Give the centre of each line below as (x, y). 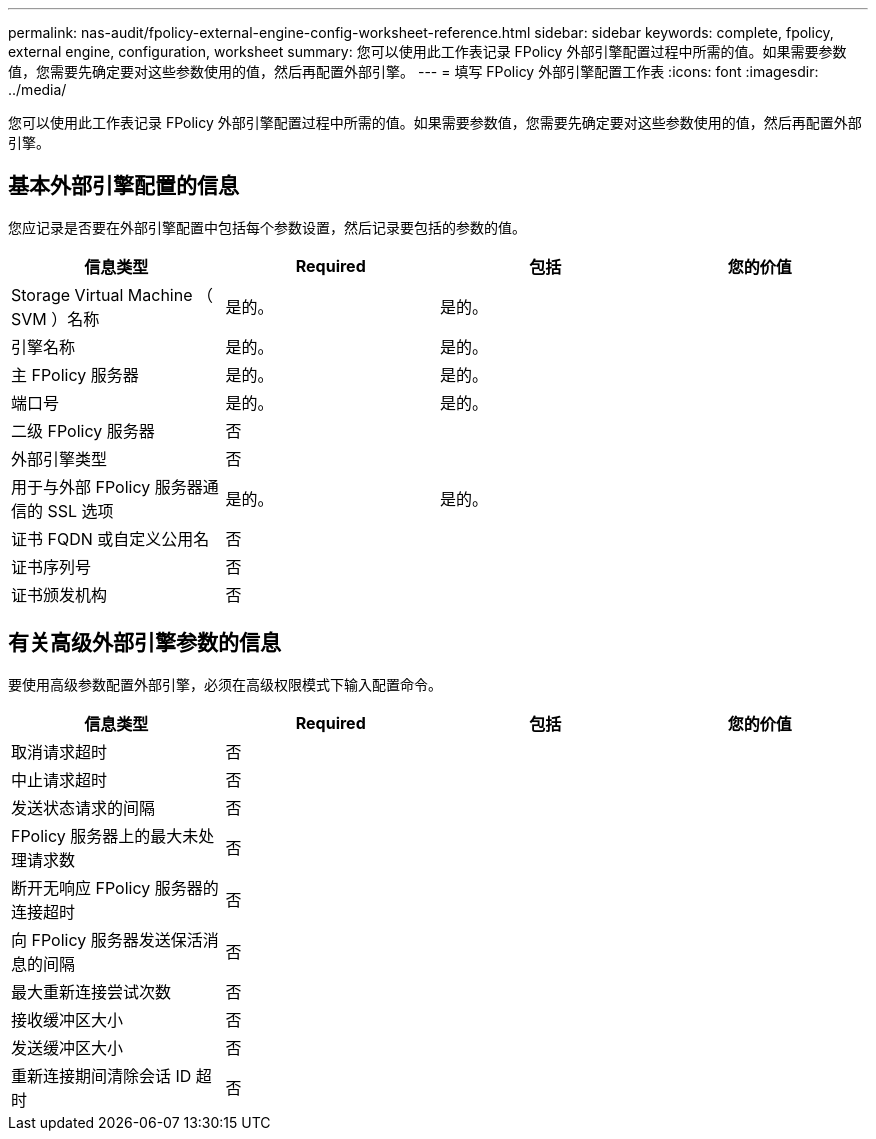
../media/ (37, 89)
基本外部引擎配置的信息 (123, 186)
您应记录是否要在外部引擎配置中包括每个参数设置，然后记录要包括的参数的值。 (267, 227)
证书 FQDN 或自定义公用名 (110, 538)
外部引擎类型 (59, 458)
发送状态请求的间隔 (83, 807)
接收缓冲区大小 (67, 1019)
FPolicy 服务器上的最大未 (105, 835)
